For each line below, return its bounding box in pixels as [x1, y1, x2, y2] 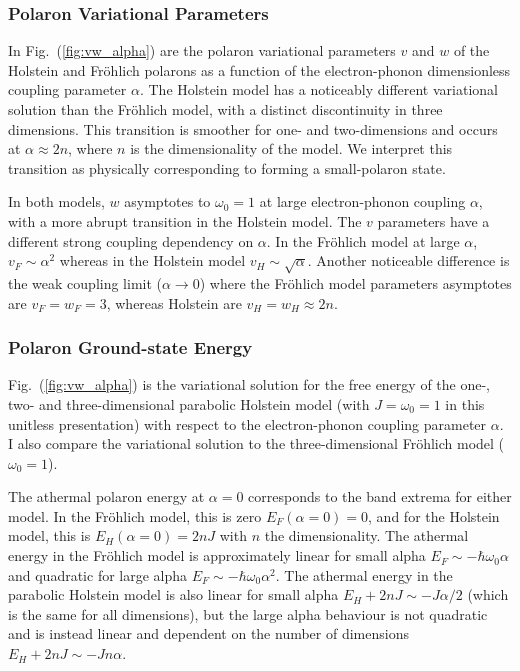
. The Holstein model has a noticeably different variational [139, 79, 498, 100]
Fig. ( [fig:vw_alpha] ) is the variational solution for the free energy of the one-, [8, 374, 490, 395]
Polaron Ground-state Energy [8, 335, 253, 360]
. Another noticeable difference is [307, 250, 510, 271]
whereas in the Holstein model [59, 250, 246, 271]
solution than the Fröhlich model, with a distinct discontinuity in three [8, 99, 443, 119]
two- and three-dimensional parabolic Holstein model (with [8, 393, 370, 414]
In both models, [8, 191, 105, 212]
